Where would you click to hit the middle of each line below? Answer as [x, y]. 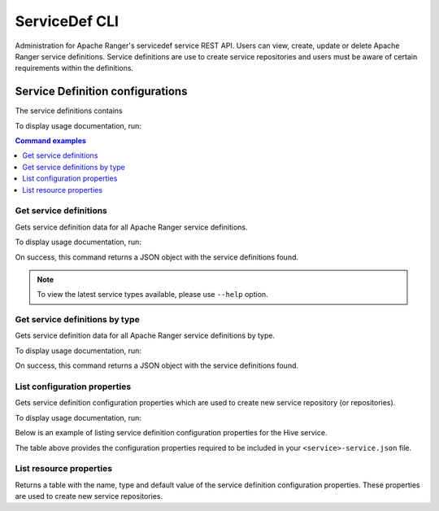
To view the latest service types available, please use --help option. [152, 295]
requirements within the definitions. [74, 68]
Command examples [51, 141]
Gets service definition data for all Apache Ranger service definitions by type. [145, 336]
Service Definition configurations [101, 92]
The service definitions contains [69, 111]
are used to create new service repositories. [89, 496]
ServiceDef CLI [67, 21]
